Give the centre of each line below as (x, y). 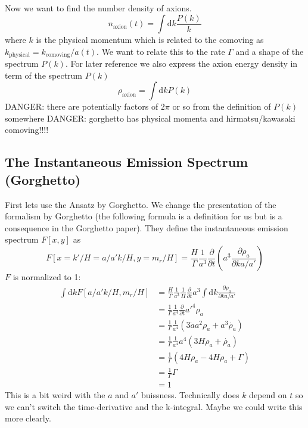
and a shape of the (270, 51)
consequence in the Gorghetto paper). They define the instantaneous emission (147, 227)
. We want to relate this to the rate (161, 51)
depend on (268, 395)
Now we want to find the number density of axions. (98, 8)
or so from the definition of (222, 106)
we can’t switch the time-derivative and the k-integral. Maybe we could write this (154, 406)
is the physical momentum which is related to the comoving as (150, 40)
